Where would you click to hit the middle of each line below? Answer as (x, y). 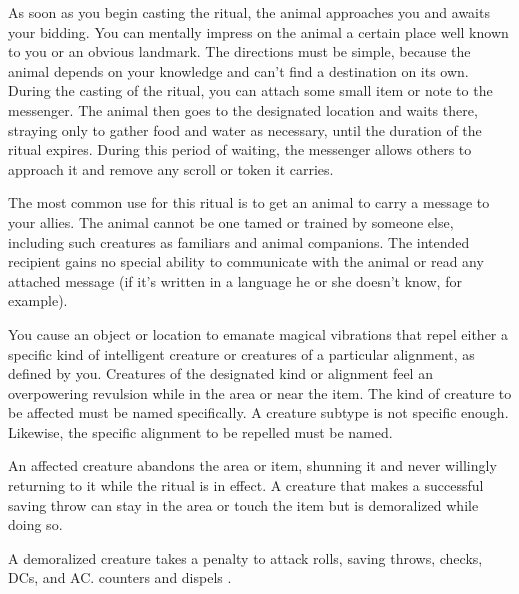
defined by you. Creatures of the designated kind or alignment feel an (220, 373)
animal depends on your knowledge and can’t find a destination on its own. (238, 70)
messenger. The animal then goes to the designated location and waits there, (243, 109)
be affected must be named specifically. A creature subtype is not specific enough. (258, 412)
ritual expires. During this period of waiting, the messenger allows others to (240, 149)
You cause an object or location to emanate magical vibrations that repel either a (258, 333)
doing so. (35, 524)
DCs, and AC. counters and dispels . (120, 577)
